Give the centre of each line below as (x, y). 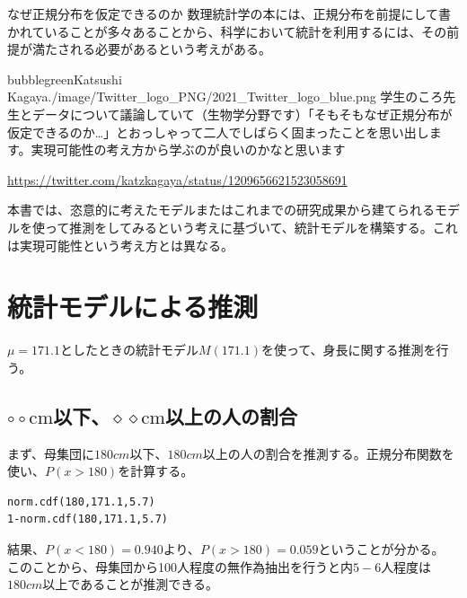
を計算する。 (156, 471)
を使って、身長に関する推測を (348, 350)
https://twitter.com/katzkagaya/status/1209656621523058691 (177, 179)
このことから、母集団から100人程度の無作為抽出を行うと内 (180, 566)
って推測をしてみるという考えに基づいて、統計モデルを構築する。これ (251, 227)
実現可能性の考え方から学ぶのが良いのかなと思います (188, 149)
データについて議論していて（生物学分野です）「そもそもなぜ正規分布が (242, 114)
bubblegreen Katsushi (65, 79)
